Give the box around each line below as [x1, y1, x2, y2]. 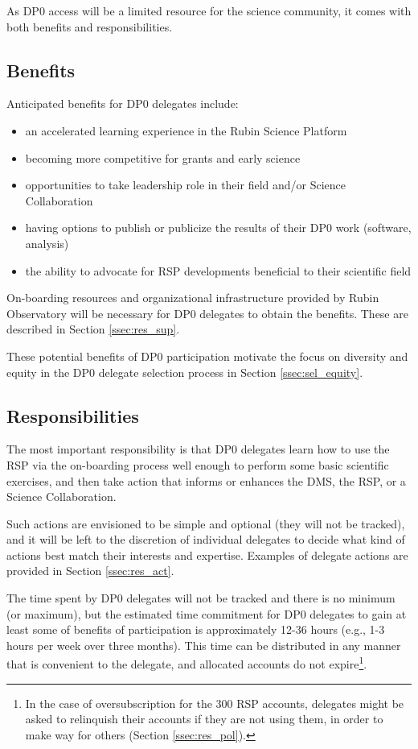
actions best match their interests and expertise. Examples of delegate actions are [6, 546, 408, 563]
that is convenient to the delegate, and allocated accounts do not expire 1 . [6, 653, 367, 672]
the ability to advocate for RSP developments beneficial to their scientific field [25, 262, 412, 279]
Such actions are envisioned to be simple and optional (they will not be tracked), [6, 515, 405, 532]
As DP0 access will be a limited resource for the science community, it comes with [6, 2, 412, 19]
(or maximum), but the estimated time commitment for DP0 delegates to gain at [6, 605, 407, 622]
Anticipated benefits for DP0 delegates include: [6, 95, 239, 112]
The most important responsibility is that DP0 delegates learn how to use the [6, 441, 390, 457]
